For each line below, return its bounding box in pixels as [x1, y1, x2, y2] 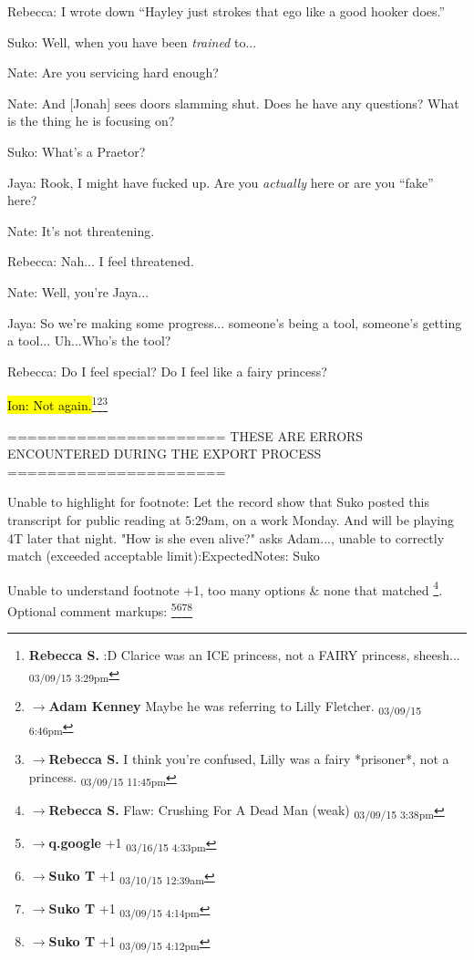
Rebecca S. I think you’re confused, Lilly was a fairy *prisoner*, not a [48, 749, 449, 769]
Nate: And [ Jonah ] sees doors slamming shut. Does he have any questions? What [7, 93, 459, 112]
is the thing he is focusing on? [7, 111, 175, 130]
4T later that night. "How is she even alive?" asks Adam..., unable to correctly [7, 528, 445, 547]
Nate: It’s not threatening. [7, 221, 155, 240]
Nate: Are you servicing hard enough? [7, 63, 219, 82]
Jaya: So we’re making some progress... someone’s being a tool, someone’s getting [7, 313, 462, 332]
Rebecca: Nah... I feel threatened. [7, 252, 194, 271]
